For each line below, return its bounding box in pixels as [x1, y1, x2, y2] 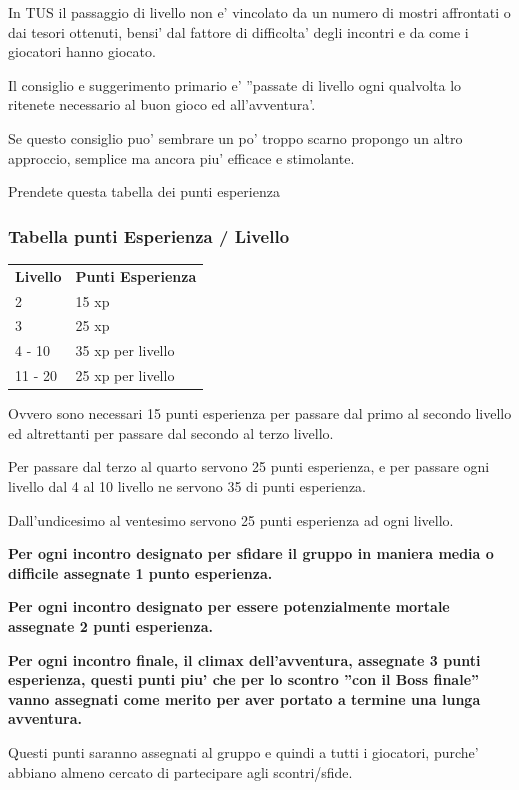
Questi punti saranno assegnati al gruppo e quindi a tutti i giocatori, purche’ [8, 741, 479, 762]
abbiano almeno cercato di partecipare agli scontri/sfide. [8, 761, 353, 782]
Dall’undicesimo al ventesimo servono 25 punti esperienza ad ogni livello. [8, 509, 454, 530]
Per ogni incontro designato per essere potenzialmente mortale [8, 596, 450, 617]
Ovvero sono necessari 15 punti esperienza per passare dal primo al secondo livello [8, 403, 512, 424]
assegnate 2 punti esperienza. [8, 615, 214, 636]
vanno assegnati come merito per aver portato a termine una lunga [8, 688, 481, 709]
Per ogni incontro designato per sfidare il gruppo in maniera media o [8, 543, 494, 564]
